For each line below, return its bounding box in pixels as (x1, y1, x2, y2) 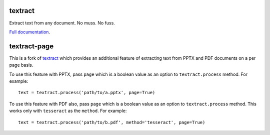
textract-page (9, 42, 54, 50)
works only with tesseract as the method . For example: (9, 108, 127, 114)
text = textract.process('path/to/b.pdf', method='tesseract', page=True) (18, 120, 205, 125)
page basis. (9, 62, 33, 68)
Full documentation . (9, 29, 50, 35)
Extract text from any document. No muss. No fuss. (9, 20, 115, 26)
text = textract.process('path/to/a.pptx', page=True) (18, 90, 155, 96)
